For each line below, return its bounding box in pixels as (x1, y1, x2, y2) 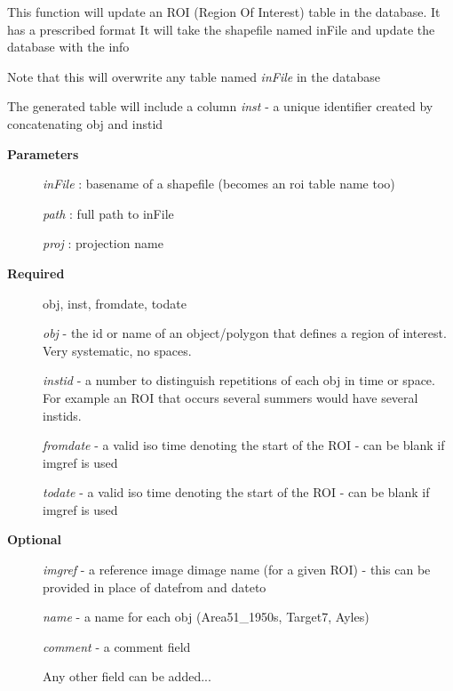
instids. (43, 406, 82, 424)
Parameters (7, 144, 79, 163)
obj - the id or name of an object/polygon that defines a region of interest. (43, 324, 447, 342)
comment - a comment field (43, 637, 191, 655)
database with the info (7, 37, 130, 56)
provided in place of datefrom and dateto (43, 577, 266, 596)
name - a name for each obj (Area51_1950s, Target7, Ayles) (43, 607, 370, 626)
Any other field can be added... (43, 667, 211, 686)
